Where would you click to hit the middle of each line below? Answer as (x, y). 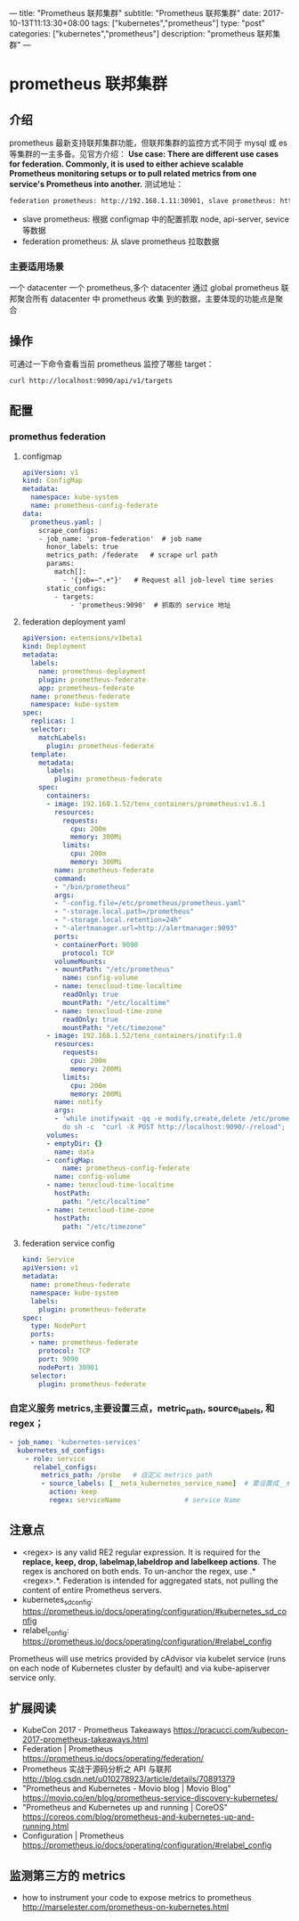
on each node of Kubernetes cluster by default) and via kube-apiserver (140, 1668)
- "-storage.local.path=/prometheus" (124, 911)
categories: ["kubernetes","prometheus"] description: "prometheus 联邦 (141, 33)
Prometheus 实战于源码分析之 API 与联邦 (97, 1769)
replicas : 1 (53, 721)
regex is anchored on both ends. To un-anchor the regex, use (135, 1571)
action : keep (73, 1492)
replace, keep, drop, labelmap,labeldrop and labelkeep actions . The (149, 1561)
